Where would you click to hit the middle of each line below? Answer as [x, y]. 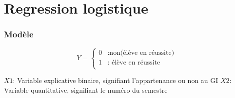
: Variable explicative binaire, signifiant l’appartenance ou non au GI [116, 80]
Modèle [19, 34]
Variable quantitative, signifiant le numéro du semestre [86, 90]
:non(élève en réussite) [141, 53]
